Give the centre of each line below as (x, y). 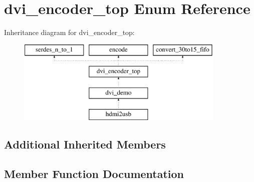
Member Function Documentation (94, 173)
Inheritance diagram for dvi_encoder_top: (69, 32)
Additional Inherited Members (85, 144)
